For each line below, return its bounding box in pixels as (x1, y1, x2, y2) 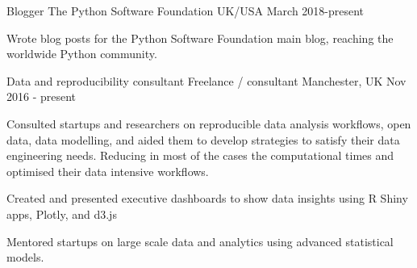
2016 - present (6, 88, 77, 105)
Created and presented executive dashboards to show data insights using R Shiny (6, 190, 408, 207)
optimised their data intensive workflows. (6, 162, 209, 179)
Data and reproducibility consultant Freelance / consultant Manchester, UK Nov (6, 72, 407, 89)
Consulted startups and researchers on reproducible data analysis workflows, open (6, 115, 411, 132)
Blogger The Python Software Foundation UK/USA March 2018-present (6, 2, 365, 19)
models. (6, 249, 44, 266)
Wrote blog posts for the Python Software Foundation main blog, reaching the (6, 29, 394, 46)
